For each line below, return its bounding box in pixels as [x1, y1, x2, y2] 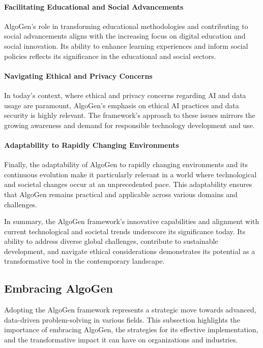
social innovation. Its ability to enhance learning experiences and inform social [4, 40, 248, 51]
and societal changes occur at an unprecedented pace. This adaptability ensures [4, 179, 252, 189]
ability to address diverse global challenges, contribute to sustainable [4, 236, 218, 246]
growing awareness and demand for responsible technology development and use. [4, 119, 255, 130]
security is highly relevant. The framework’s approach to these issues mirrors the [4, 110, 255, 120]
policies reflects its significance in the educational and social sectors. [4, 50, 216, 61]
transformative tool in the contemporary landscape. [4, 256, 165, 266]
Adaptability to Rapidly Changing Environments [4, 139, 179, 150]
